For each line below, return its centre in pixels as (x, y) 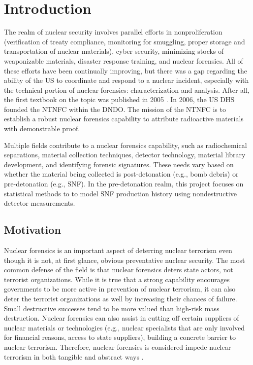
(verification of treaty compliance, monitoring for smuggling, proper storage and (125, 41)
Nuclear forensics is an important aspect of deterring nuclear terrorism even (118, 250)
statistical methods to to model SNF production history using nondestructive (120, 193)
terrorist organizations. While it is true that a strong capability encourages (117, 279)
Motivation (32, 230)
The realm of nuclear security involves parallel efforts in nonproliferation (113, 32)
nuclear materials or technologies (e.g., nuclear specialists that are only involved (125, 327)
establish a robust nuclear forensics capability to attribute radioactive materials (124, 119)
